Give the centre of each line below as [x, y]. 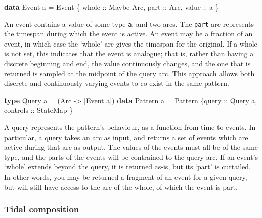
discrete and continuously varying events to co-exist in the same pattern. [117, 83]
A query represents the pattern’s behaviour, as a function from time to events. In [130, 127]
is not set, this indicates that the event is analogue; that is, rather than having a [129, 53]
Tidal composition [42, 209]
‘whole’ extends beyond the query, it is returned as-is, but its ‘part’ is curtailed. [127, 167]
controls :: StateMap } [39, 110]
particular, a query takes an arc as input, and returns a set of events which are [126, 137]
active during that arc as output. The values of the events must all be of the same [131, 147]
